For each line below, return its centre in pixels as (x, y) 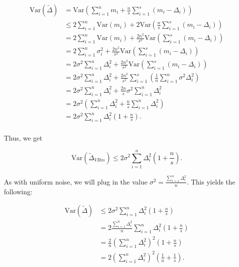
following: (18, 191)
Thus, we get (23, 138)
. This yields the (211, 181)
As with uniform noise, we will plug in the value (76, 181)
